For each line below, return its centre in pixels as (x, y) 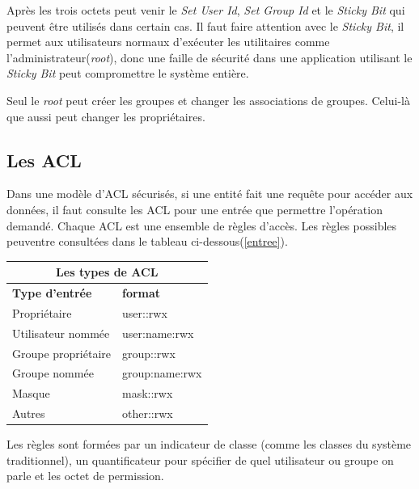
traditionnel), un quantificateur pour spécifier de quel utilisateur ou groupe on (200, 459)
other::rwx (148, 413)
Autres (29, 413)
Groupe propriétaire (62, 353)
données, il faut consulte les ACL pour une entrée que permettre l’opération (195, 209)
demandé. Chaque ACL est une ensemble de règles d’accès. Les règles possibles (202, 225)
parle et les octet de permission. (85, 476)
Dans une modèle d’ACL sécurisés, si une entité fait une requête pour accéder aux (210, 194)
